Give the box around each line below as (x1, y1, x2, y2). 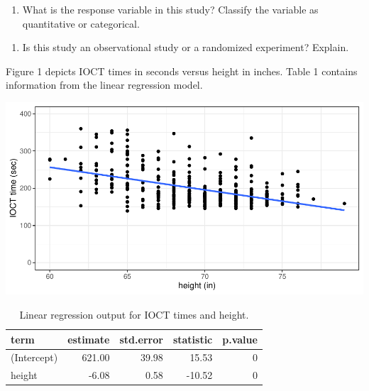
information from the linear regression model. (6, 77, 203, 92)
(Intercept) (11, 350, 58, 365)
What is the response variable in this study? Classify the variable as (22, 2, 319, 16)
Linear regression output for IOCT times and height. (19, 307, 249, 321)
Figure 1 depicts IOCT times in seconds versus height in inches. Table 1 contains (6, 63, 358, 78)
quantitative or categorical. (22, 16, 140, 31)
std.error (119, 331, 163, 346)
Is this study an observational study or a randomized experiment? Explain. (22, 40, 349, 55)
